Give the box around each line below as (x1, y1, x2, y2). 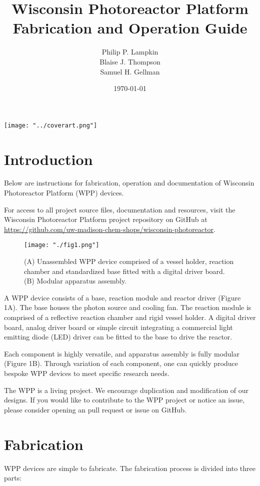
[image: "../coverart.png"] (4, 121, 97, 129)
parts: (4, 472, 22, 483)
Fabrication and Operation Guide (12, 17, 247, 38)
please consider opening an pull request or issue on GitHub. (4, 404, 187, 414)
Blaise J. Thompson (99, 56, 160, 66)
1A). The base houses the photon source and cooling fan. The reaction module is (4, 302, 251, 312)
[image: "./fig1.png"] (24, 241, 99, 249)
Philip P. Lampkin (101, 46, 158, 57)
